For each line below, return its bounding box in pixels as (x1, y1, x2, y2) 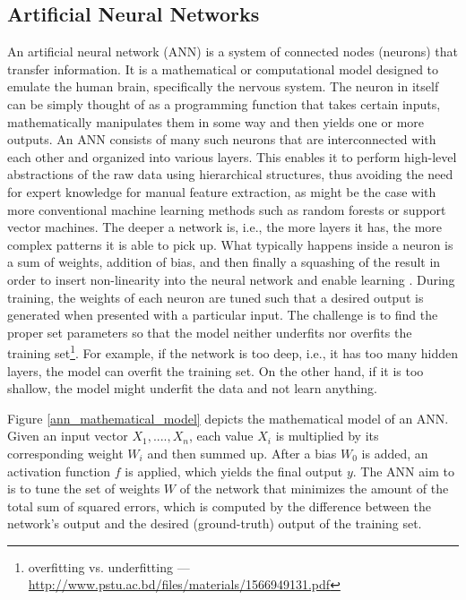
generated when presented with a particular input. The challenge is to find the (7, 305, 438, 324)
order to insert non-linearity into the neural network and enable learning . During (7, 270, 455, 288)
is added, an (361, 443, 428, 462)
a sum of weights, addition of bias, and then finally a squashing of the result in (7, 253, 441, 271)
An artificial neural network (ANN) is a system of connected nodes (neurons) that (7, 42, 458, 61)
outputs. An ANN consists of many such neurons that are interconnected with (7, 130, 436, 149)
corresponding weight (7, 443, 124, 462)
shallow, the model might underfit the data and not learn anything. (7, 379, 377, 398)
